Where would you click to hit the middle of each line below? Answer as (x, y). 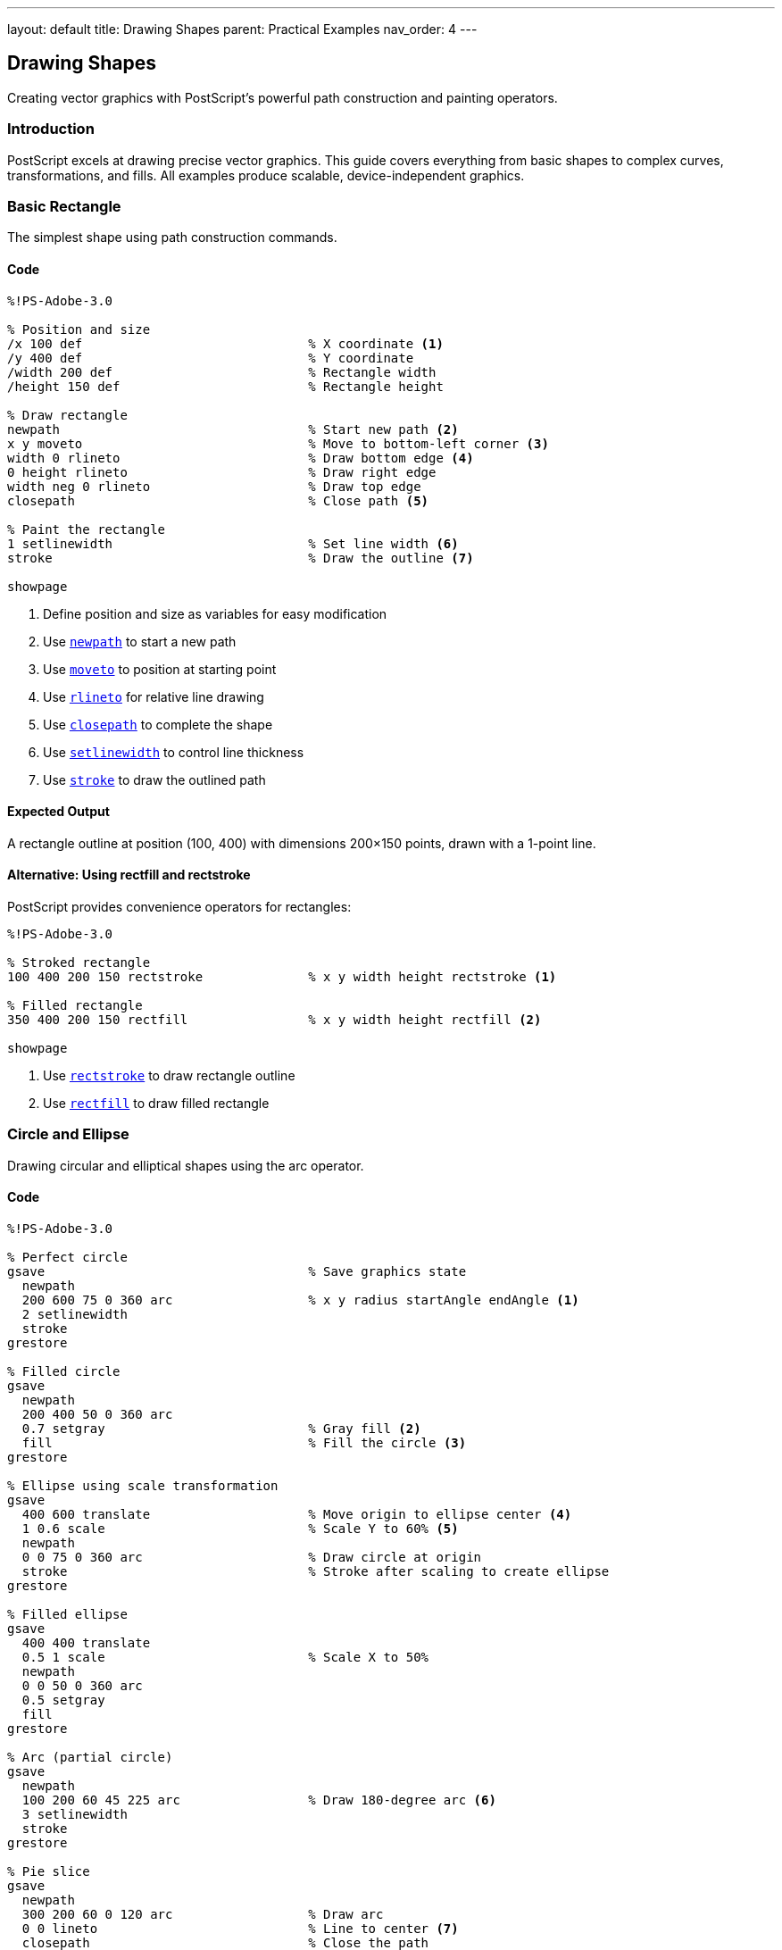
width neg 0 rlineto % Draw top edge (214, 486)
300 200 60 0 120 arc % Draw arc (203, 1914)
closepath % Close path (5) (218, 500)
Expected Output (58, 812)
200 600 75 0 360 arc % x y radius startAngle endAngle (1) (300, 1300)
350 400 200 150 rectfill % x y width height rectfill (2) (275, 1020)
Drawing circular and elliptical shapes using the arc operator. (186, 1165)
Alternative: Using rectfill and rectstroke (129, 875)
